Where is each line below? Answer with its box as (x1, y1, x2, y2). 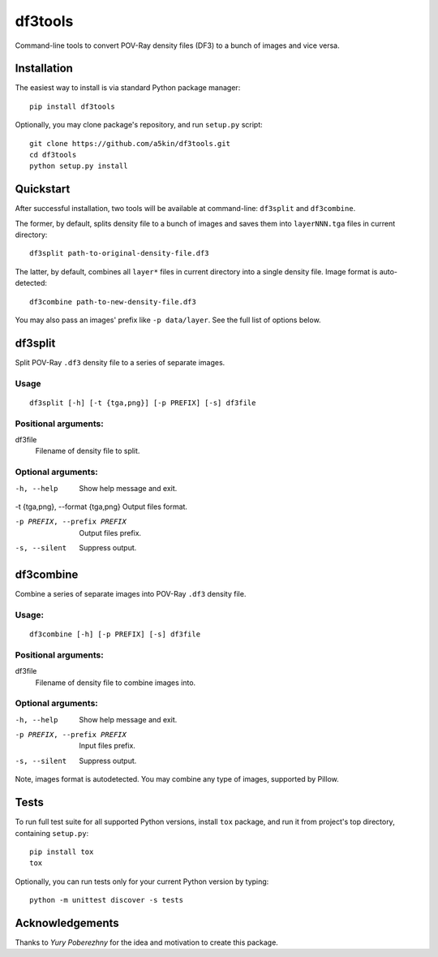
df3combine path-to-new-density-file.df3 (29, 297, 196, 306)
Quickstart (15, 183, 71, 196)
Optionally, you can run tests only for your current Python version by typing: (15, 877, 269, 886)
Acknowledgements (15, 916, 119, 929)
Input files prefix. (79, 741, 135, 751)
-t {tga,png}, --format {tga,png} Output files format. (15, 502, 188, 511)
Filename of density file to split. (35, 446, 140, 456)
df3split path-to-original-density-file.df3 (29, 248, 210, 258)
